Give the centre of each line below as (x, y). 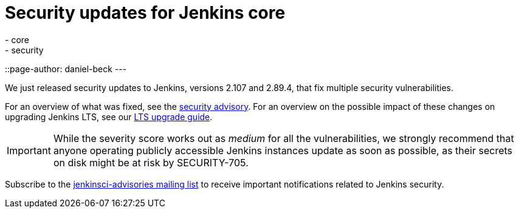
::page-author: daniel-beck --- (66, 69)
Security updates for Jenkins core (145, 13)
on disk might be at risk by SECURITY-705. (151, 162)
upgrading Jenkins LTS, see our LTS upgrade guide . (109, 117)
